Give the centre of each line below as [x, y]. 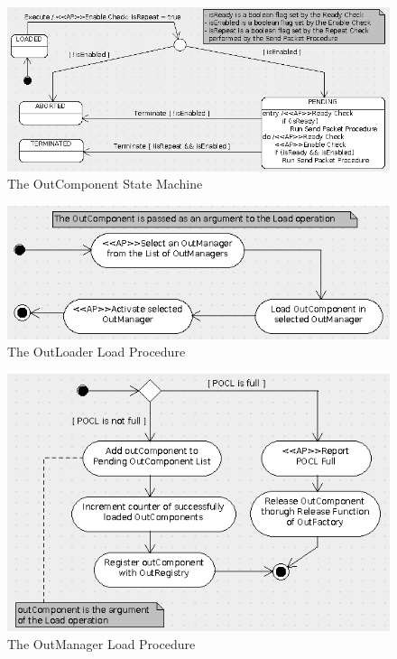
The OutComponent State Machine [105, 184]
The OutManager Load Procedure [102, 644]
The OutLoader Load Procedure [97, 352]
